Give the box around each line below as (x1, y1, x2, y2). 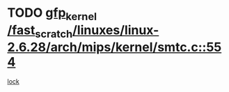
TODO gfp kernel (7, 5, 97, 23)
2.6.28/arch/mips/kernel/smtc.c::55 (7, 40, 222, 55)
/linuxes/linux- (72, 22, 159, 38)
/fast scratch (7, 22, 73, 40)
